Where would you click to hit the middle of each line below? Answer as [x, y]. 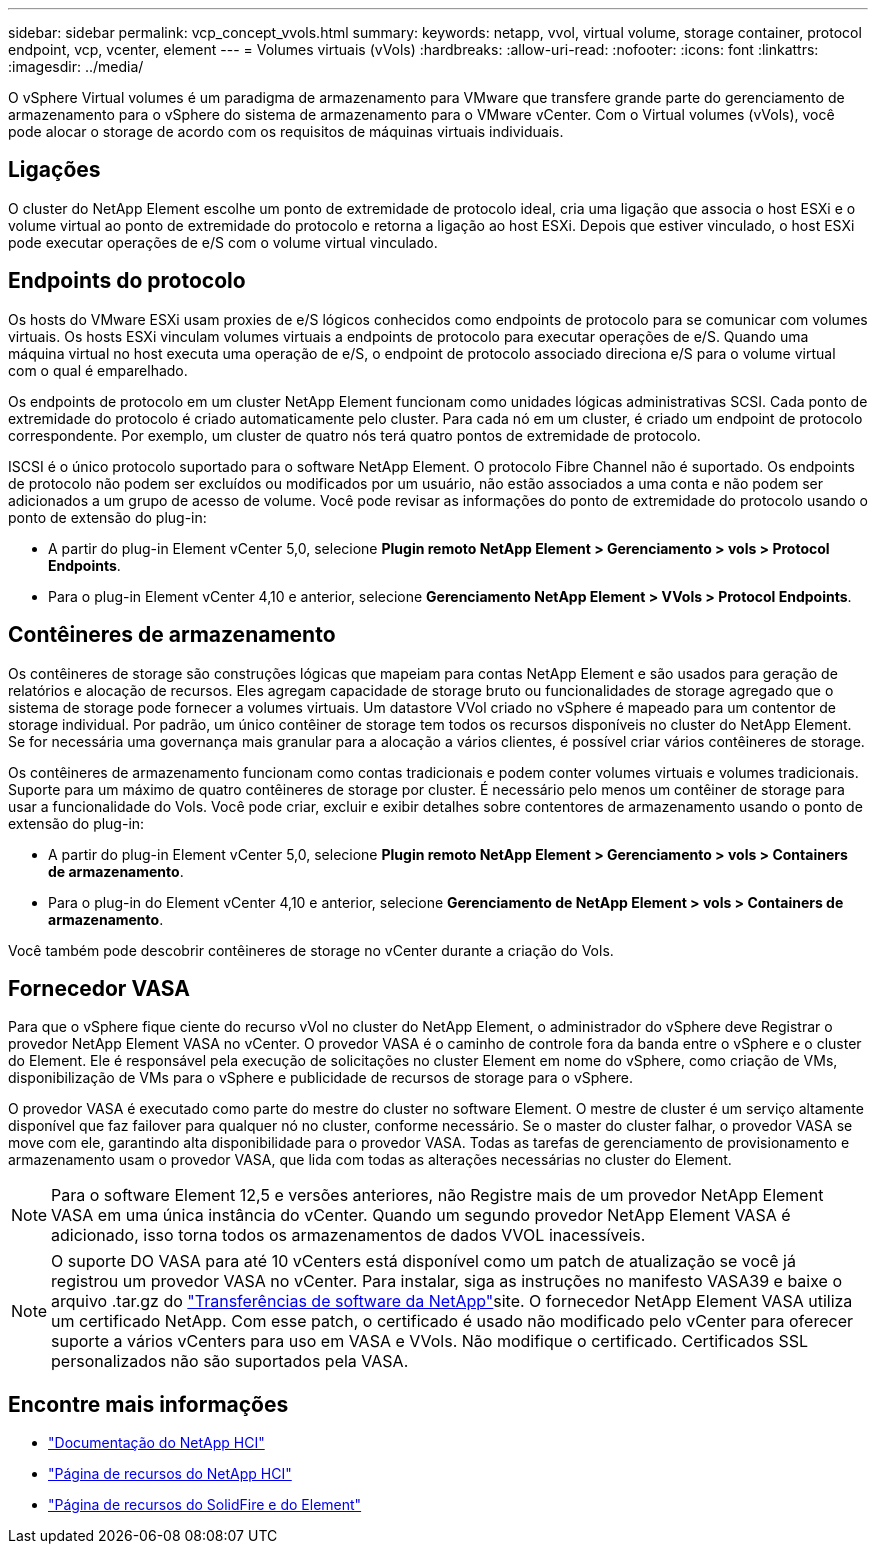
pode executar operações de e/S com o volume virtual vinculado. [223, 242]
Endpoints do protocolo [127, 281]
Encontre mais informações [148, 1404]
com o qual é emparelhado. [98, 370]
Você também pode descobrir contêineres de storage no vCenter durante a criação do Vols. [311, 950]
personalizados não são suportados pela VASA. [230, 1361]
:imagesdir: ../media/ [76, 66]
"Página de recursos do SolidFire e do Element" [205, 1505]
